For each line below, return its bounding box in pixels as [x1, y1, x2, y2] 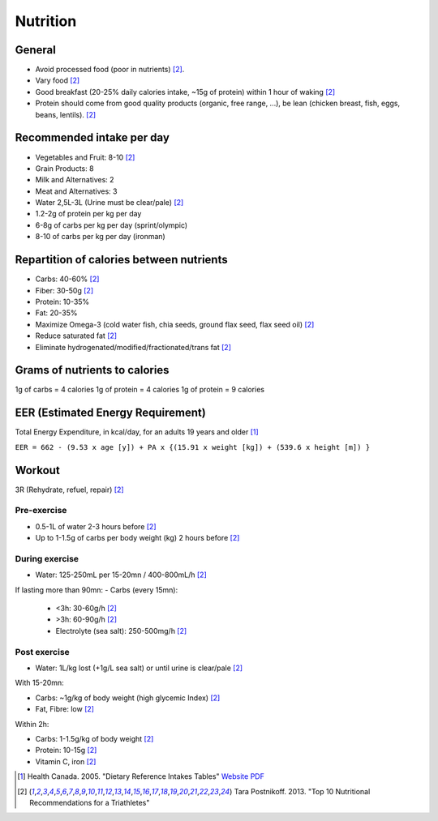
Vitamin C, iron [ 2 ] [35, 756, 97, 766]
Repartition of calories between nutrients [15, 253, 228, 267]
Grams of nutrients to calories [15, 363, 170, 377]
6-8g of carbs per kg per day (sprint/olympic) [35, 220, 188, 230]
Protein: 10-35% [35, 297, 90, 306]
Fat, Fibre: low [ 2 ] [35, 704, 95, 714]
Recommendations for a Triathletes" [29, 797, 150, 807]
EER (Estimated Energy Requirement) [15, 406, 206, 420]
